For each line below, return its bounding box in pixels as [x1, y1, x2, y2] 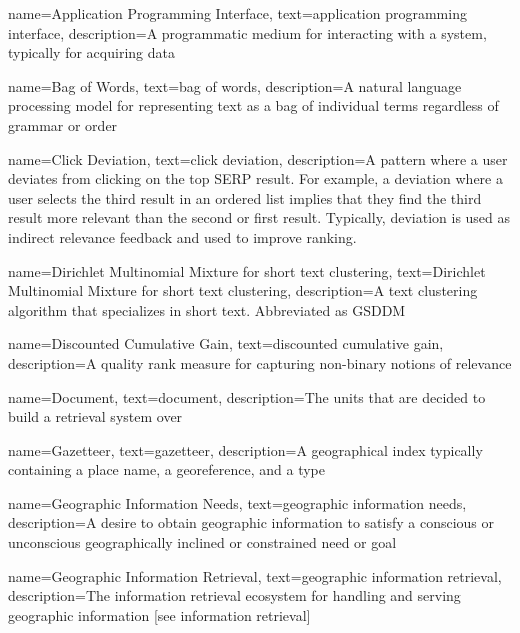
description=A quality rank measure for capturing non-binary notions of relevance [8, 352, 512, 373]
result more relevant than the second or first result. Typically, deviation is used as [8, 207, 511, 228]
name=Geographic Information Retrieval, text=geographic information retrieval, [8, 565, 502, 586]
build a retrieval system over [8, 406, 183, 427]
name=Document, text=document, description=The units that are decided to [8, 386, 486, 407]
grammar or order [8, 114, 118, 135]
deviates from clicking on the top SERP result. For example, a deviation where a [8, 168, 503, 189]
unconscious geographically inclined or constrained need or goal [8, 532, 397, 553]
